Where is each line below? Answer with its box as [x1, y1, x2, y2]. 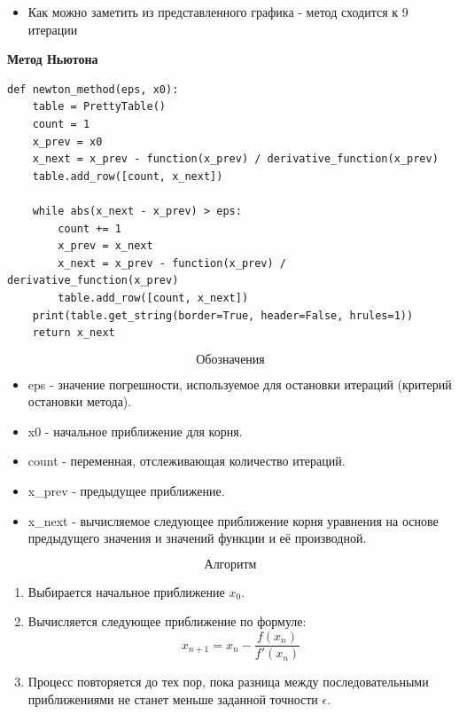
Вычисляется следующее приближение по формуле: [27, 612, 307, 631]
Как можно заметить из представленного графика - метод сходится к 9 [27, 3, 408, 20]
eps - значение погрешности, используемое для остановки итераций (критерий [27, 374, 452, 393]
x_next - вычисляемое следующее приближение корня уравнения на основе [27, 511, 439, 530]
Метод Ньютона [7, 50, 98, 68]
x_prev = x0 [32, 135, 103, 148]
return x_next [32, 326, 115, 340]
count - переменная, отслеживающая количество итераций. [27, 451, 346, 470]
